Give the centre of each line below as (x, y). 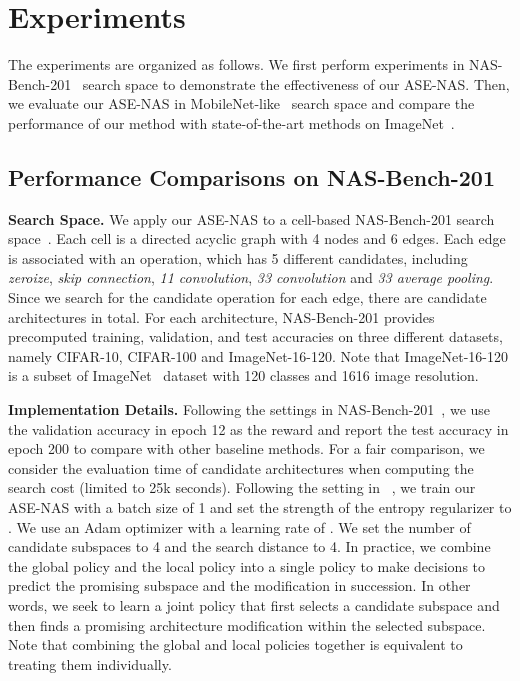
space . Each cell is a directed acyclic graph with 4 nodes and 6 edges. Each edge (257, 238)
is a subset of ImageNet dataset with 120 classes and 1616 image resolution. (243, 375)
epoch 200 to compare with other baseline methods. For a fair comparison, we (246, 448)
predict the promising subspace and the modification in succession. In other (239, 585)
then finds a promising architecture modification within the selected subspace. (247, 624)
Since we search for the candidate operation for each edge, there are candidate (247, 297)
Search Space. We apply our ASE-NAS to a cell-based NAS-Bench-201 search (251, 218)
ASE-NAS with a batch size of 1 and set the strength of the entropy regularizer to (260, 507)
